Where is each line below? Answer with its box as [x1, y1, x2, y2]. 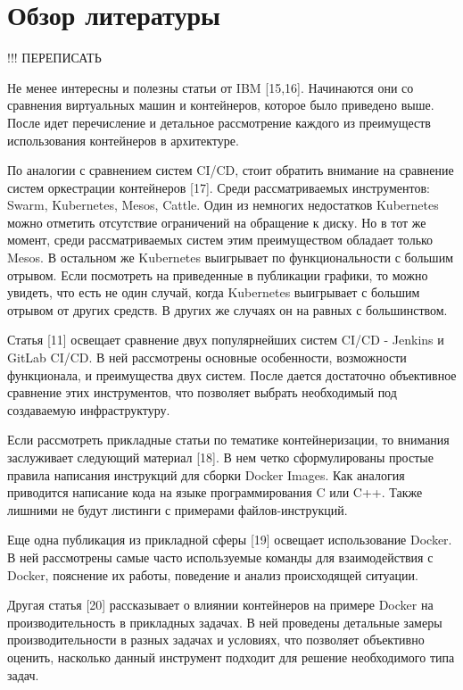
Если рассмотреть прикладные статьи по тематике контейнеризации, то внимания [7, 430, 450, 449]
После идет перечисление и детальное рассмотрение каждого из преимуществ [7, 112, 431, 131]
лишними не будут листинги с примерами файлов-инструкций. [7, 500, 348, 519]
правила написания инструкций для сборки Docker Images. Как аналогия [7, 465, 405, 484]
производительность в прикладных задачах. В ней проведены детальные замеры [7, 612, 442, 631]
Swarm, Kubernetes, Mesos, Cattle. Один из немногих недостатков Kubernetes [7, 195, 439, 214]
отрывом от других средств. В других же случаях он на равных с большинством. [7, 300, 448, 319]
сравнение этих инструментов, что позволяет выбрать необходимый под [7, 383, 397, 402]
